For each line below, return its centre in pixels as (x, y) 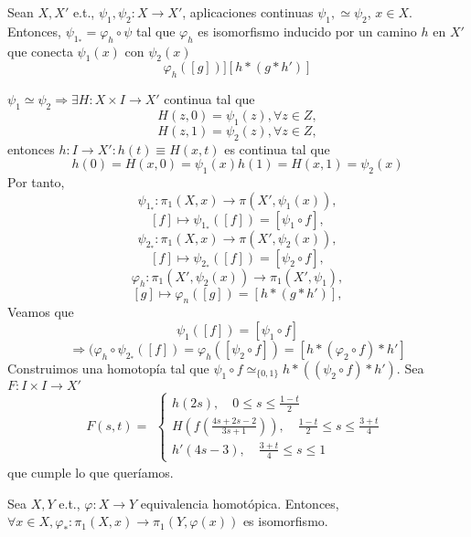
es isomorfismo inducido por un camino (307, 31)
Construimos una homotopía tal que (108, 368)
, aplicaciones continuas (248, 12)
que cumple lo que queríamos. (91, 473)
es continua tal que (277, 148)
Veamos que (41, 312)
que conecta (40, 51)
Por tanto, (36, 181)
